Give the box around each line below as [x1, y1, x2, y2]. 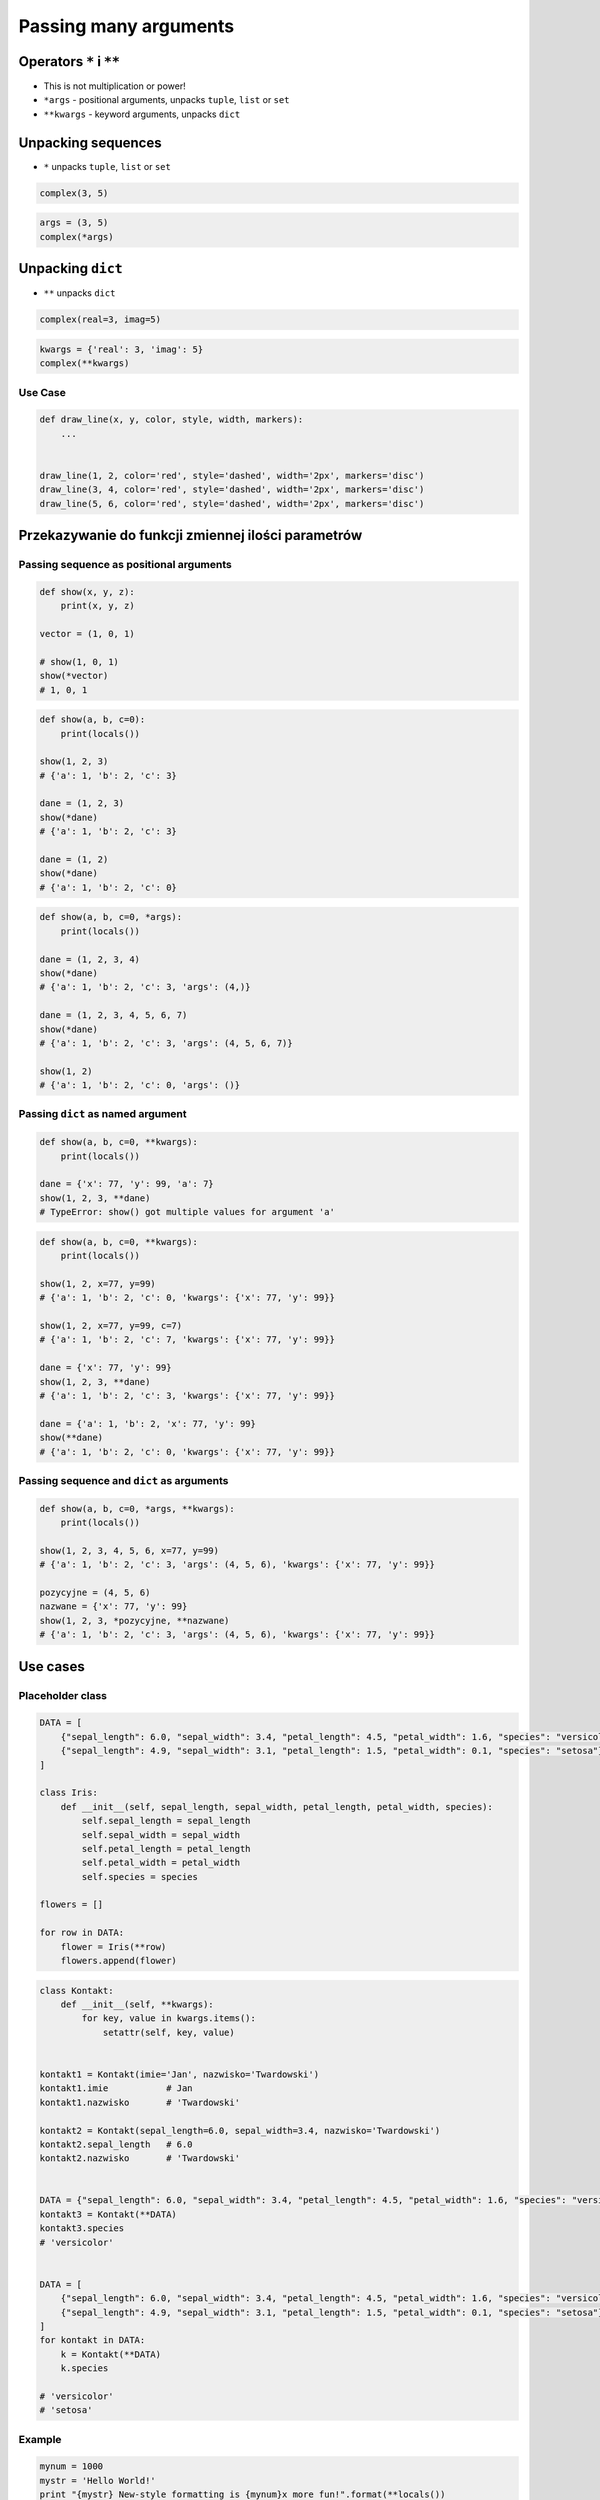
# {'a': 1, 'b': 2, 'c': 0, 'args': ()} [39, 1080, 240, 1091]
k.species [60, 2363, 109, 2374]
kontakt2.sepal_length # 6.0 [39, 2138, 194, 2150]
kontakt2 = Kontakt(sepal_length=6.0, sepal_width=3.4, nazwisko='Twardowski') [39, 2125, 441, 2136]
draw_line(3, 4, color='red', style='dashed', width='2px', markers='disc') [39, 484, 425, 495]
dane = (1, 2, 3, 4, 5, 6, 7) [39, 1010, 188, 1021]
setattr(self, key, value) [102, 2026, 235, 2038]
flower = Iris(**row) [60, 1941, 167, 1952]
